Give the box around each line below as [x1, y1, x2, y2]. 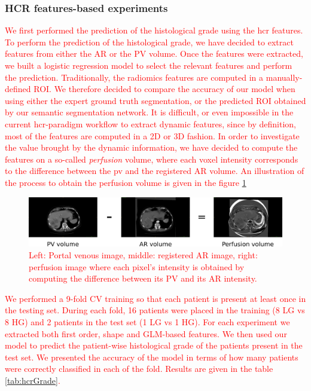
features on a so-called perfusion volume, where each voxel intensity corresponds [5, 152, 298, 165]
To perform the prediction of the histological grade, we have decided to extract [5, 35, 294, 48]
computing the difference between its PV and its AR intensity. [29, 272, 257, 285]
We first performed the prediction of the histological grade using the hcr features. [5, 24, 303, 36]
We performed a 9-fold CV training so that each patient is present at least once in [5, 292, 306, 304]
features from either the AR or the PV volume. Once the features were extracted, [5, 47, 303, 60]
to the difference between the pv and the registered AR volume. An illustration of [5, 164, 304, 177]
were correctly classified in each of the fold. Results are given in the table [5, 362, 273, 375]
